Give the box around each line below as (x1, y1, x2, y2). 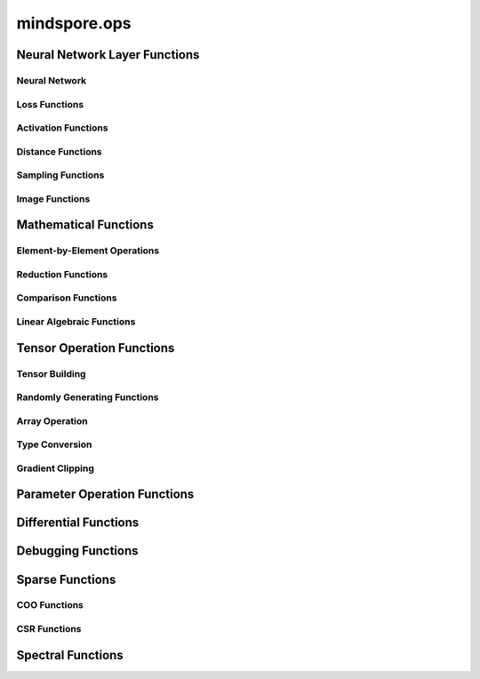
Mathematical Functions (16, 218, 155, 233)
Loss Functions (16, 98, 84, 110)
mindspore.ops (16, 13, 132, 33)
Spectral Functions (16, 647, 124, 662)
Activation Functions (16, 122, 108, 134)
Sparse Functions (16, 571, 116, 587)
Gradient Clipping (16, 462, 95, 475)
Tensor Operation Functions (16, 340, 175, 355)
